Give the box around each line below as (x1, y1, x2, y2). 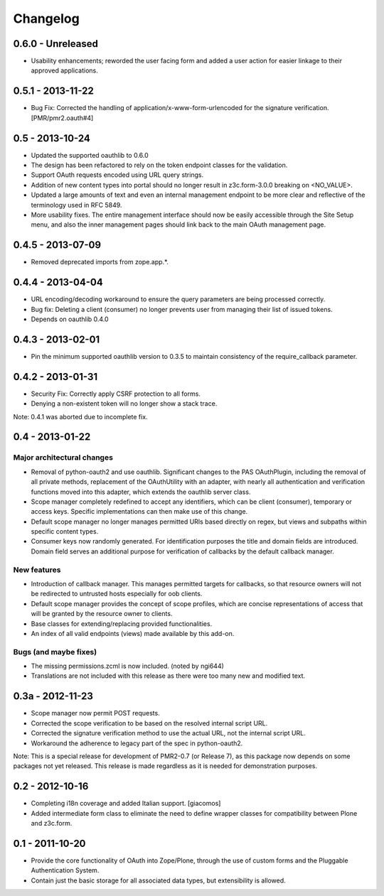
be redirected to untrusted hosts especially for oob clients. (31, 590, 203, 598)
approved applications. (31, 66, 99, 75)
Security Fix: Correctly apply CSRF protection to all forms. (31, 389, 201, 398)
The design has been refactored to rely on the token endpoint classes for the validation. (31, 161, 288, 170)
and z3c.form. (31, 819, 73, 828)
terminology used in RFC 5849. (31, 200, 122, 209)
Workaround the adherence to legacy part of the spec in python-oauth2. (31, 739, 243, 747)
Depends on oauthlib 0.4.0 (31, 315, 110, 323)
